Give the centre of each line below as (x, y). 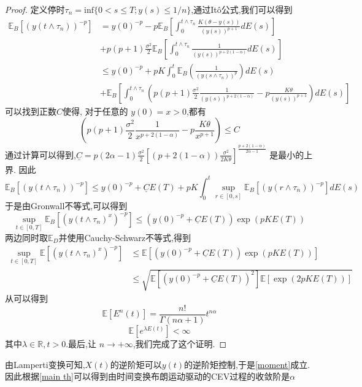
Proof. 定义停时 (35, 9)
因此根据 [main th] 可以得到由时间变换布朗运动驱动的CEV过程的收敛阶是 (148, 376)
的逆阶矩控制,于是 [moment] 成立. (247, 364)
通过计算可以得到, (40, 154)
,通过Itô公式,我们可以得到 (242, 9)
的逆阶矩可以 (136, 364)
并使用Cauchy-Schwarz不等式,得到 (125, 237)
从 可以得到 (26, 298)
